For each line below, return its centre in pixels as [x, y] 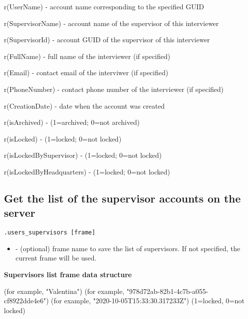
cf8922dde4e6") [27, 301]
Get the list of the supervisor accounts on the [123, 198]
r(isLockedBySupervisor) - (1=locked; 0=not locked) [83, 155]
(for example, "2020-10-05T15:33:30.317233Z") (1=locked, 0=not [148, 301]
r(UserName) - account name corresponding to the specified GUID [104, 6]
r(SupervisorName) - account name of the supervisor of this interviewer [111, 23]
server [20, 213]
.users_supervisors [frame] [50, 233]
